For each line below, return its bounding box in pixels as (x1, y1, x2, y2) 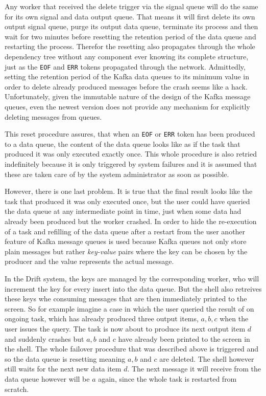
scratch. (5, 383, 29, 394)
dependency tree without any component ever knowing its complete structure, (5, 51, 249, 61)
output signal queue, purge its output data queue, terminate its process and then (5, 21, 258, 32)
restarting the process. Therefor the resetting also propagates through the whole (5, 41, 255, 52)
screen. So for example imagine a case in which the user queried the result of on (5, 303, 254, 314)
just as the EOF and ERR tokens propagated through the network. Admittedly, (5, 61, 246, 72)
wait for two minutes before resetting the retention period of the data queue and (5, 31, 256, 41)
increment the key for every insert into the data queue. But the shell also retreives (5, 283, 262, 294)
